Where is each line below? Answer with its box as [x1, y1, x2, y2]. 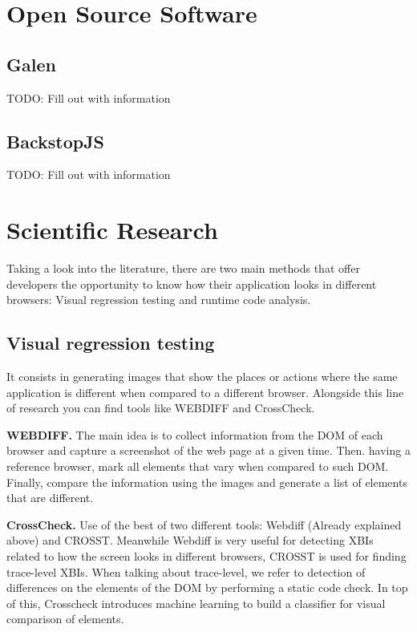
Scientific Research [6, 213, 218, 246]
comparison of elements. [6, 610, 124, 627]
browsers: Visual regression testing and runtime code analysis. [6, 291, 311, 308]
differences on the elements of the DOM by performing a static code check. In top [6, 579, 408, 596]
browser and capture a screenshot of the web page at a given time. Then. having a [6, 442, 411, 459]
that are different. [6, 489, 94, 506]
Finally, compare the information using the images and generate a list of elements [6, 473, 407, 490]
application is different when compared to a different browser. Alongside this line [6, 383, 404, 400]
